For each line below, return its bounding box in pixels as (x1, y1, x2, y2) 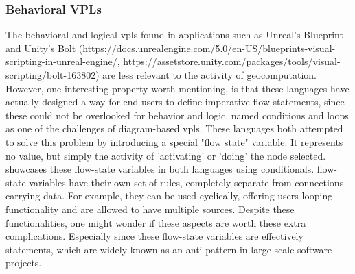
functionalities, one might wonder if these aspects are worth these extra (5, 215, 306, 229)
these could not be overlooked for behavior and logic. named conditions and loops (5, 108, 349, 122)
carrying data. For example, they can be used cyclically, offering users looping (5, 188, 333, 203)
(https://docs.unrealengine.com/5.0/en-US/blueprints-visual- (78, 40, 336, 55)
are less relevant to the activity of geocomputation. (102, 68, 317, 82)
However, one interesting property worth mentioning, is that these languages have (5, 81, 350, 95)
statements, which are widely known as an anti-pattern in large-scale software (5, 242, 332, 256)
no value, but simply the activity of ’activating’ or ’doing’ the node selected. (5, 148, 326, 162)
